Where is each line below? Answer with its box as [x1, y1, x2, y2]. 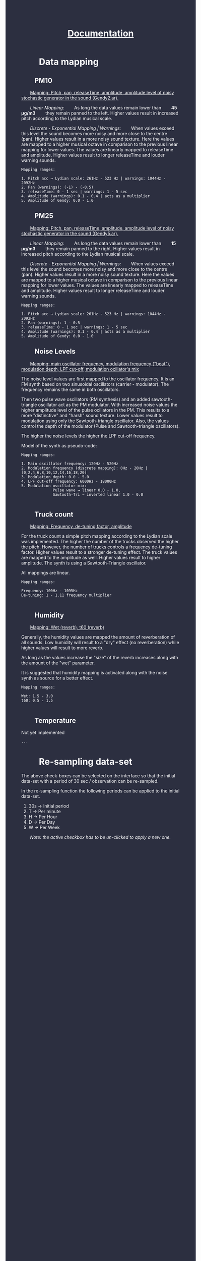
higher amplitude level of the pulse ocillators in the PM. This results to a [21, 407, 170, 413]
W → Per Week [28, 825, 60, 830]
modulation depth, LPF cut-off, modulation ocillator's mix [21, 366, 139, 372]
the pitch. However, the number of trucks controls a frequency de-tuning [21, 544, 172, 550]
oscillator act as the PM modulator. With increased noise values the [38, 402, 178, 408]
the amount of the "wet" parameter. [21, 660, 95, 666]
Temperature [34, 716, 76, 725]
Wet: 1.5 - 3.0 [21, 694, 53, 699]
